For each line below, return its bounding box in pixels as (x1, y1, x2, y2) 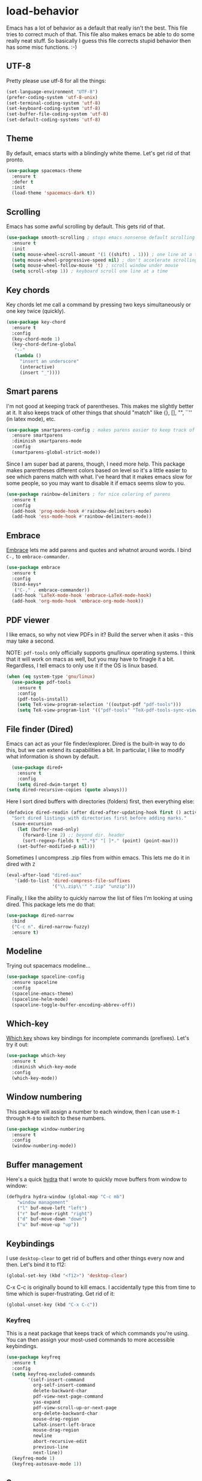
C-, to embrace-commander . (6, 553, 70, 560)
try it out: (6, 1041, 29, 1049)
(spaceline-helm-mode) (11, 996, 69, 1002)
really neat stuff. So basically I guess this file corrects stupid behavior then (6, 37, 191, 44)
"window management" (17, 1199, 69, 1206)
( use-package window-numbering (6, 1126, 85, 1132)
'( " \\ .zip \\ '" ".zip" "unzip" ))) (52, 884, 136, 890)
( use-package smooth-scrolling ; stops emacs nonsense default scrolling (6, 234, 195, 240)
